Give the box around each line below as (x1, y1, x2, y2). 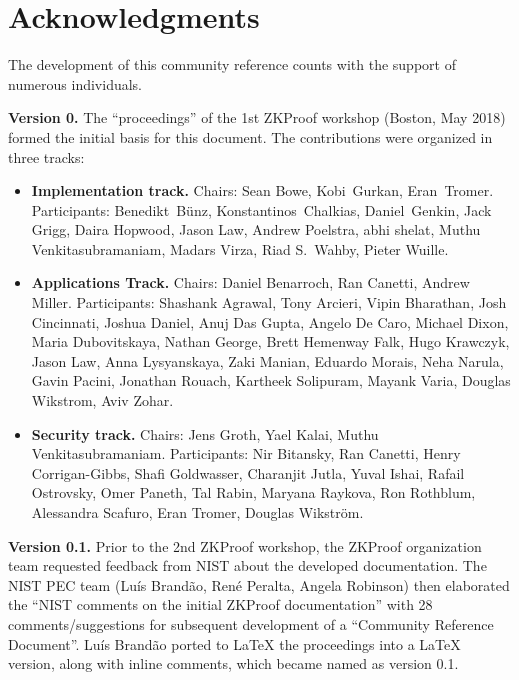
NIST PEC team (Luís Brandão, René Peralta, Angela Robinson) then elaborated (8, 574, 510, 595)
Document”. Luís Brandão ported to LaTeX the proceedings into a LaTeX (8, 633, 461, 654)
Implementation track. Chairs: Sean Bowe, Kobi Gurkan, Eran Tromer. (31, 180, 494, 201)
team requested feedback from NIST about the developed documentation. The (8, 555, 487, 576)
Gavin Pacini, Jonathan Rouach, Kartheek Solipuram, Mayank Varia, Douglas (31, 370, 511, 391)
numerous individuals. (8, 73, 143, 94)
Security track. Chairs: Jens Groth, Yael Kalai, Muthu (31, 423, 379, 444)
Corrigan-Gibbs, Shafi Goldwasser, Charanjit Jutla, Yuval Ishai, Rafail (31, 462, 465, 483)
